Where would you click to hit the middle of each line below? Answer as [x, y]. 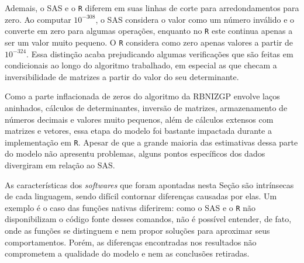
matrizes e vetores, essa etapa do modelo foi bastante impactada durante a [139, 131]
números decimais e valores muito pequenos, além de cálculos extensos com [139, 119]
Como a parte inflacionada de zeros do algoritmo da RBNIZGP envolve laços [142, 96]
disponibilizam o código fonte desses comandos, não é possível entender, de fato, [148, 219]
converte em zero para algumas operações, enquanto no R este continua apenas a [149, 31]
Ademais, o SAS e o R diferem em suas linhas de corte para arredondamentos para [152, 8]
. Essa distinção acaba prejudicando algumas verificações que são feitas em [160, 53]
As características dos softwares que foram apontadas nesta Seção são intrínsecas [149, 184]
